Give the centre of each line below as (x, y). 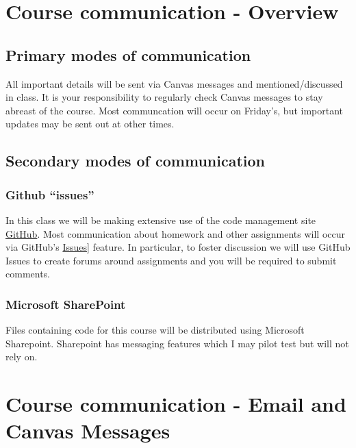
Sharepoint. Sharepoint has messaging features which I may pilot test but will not (177, 343)
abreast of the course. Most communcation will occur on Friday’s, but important (175, 110)
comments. (28, 274)
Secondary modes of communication (135, 161)
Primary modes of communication (128, 54)
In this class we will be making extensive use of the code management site (161, 220)
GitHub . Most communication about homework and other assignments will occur (175, 233)
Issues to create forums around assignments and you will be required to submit (171, 260)
